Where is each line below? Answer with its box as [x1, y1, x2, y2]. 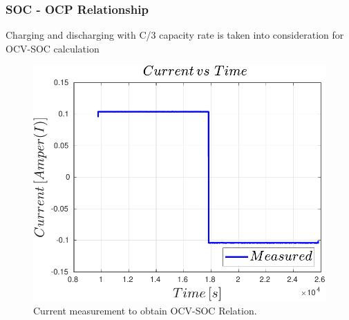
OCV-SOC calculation [6, 41, 100, 55]
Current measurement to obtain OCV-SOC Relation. [33, 303, 257, 318]
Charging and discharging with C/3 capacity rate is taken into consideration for [6, 28, 344, 42]
